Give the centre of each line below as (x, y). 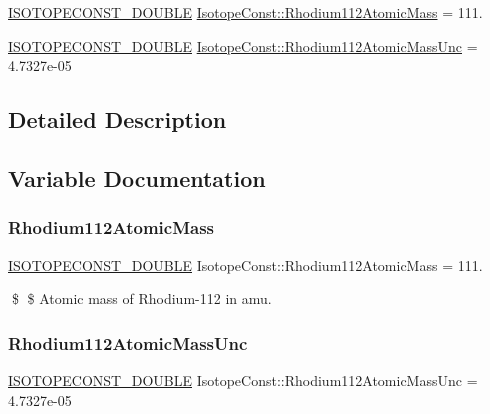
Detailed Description (117, 119)
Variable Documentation (137, 177)
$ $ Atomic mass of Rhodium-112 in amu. (141, 298)
